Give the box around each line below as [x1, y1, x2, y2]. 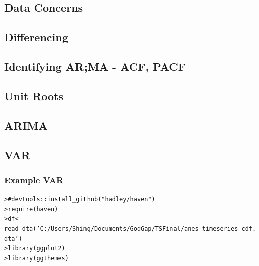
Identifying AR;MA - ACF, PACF [4, 58, 186, 74]
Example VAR [4, 173, 64, 186]
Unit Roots [4, 88, 63, 103]
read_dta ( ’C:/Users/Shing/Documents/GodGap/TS [4, 225, 163, 232]
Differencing [4, 29, 68, 45]
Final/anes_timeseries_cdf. [162, 225, 256, 232]
